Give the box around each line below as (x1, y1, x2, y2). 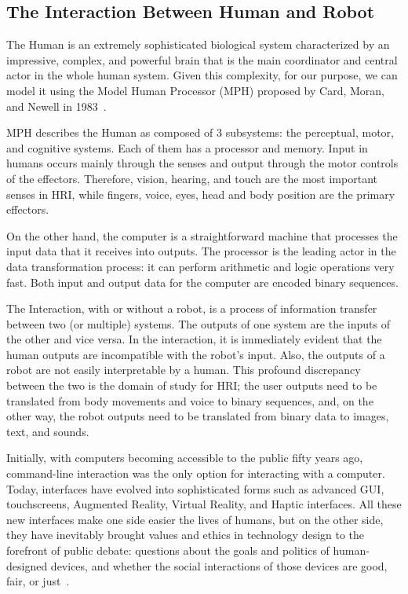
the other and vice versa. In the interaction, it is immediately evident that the (6, 331, 382, 347)
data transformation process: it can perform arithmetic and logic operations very (6, 258, 395, 274)
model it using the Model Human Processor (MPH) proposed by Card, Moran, (6, 82, 384, 98)
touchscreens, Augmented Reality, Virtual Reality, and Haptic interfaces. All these (6, 496, 402, 512)
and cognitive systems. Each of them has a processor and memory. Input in (6, 139, 368, 156)
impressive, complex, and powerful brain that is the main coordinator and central (6, 51, 398, 68)
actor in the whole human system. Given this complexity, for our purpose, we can (6, 67, 398, 83)
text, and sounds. (6, 423, 89, 439)
